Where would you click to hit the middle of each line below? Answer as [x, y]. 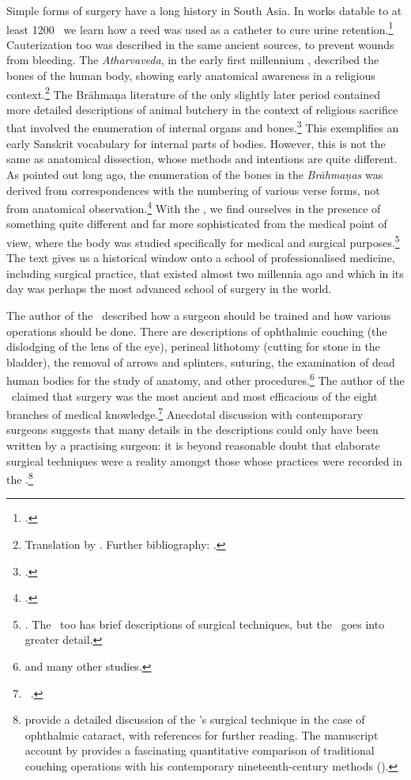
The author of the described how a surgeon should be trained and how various [199, 315]
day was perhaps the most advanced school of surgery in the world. [169, 289]
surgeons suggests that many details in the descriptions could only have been [192, 430]
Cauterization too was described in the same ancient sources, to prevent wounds [200, 44]
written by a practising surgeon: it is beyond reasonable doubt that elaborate [193, 445]
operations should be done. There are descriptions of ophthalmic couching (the [197, 331]
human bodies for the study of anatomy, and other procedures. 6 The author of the [205, 379]
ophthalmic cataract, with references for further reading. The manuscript [202, 734]
